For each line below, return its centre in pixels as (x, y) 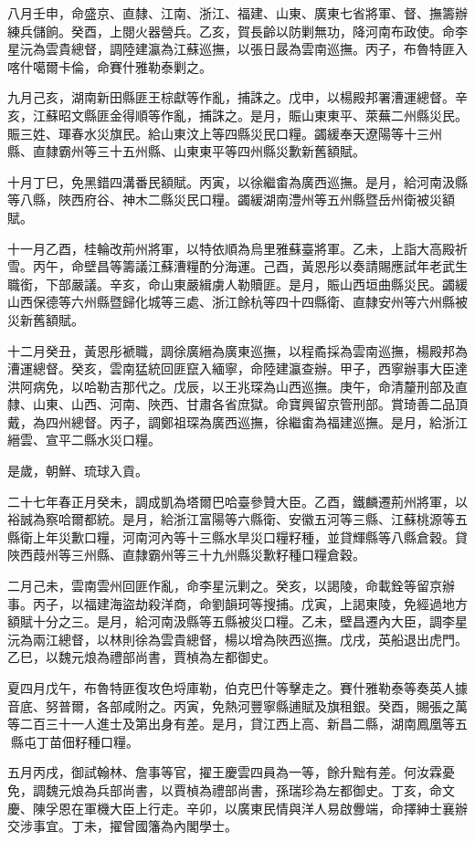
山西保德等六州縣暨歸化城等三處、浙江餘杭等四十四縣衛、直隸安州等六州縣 (231, 302)
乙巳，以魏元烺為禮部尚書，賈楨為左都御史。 (142, 657)
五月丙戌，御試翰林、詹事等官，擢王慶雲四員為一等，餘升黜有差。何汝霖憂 (231, 772)
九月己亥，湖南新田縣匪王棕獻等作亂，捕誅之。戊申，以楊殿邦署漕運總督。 (231, 97)
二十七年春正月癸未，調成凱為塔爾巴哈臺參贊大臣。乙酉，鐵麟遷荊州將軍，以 (237, 501)
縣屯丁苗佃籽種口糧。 (74, 741)
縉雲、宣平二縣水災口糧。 (84, 440)
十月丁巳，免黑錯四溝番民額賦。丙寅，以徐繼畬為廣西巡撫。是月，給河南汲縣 (237, 181)
